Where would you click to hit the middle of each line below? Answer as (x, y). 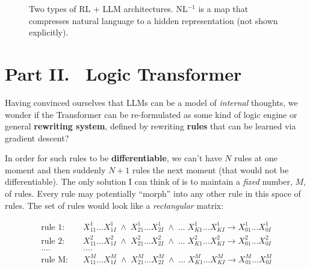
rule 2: (53, 241)
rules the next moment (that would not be (211, 169)
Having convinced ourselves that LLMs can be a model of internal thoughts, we (151, 102)
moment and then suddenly (55, 169)
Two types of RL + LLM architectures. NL (108, 8)
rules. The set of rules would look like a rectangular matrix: (114, 205)
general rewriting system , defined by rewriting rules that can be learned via (150, 126)
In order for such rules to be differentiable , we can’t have (113, 158)
